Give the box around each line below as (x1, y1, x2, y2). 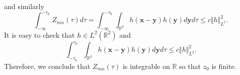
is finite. (211, 60, 236, 71)
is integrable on (122, 60, 170, 71)
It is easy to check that (4, 29, 75, 40)
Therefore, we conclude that (4, 60, 91, 71)
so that (179, 60, 201, 71)
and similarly (4, 1, 44, 11)
